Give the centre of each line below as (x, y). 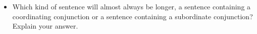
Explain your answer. (45, 26)
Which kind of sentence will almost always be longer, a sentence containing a (132, 6)
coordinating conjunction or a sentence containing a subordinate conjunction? (133, 16)
